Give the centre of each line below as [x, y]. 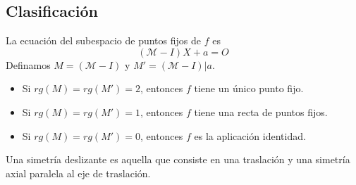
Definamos [28, 64]
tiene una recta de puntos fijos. [261, 111]
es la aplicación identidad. [250, 135]
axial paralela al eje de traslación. [78, 173]
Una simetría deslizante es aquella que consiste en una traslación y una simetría [178, 159]
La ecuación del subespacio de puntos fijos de [103, 40]
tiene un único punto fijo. [249, 88]
